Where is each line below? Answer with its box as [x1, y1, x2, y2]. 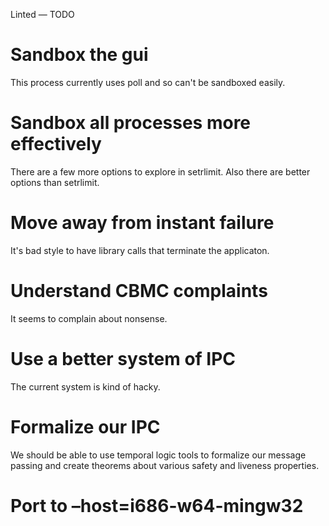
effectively [10, 133, 102, 156]
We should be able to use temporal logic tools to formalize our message [10, 449, 307, 461]
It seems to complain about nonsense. [10, 312, 168, 324]
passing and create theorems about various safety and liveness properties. [10, 459, 320, 471]
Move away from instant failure [10, 212, 275, 234]
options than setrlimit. [10, 176, 100, 188]
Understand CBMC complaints [10, 280, 268, 302]
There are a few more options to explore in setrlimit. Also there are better [10, 165, 311, 178]
